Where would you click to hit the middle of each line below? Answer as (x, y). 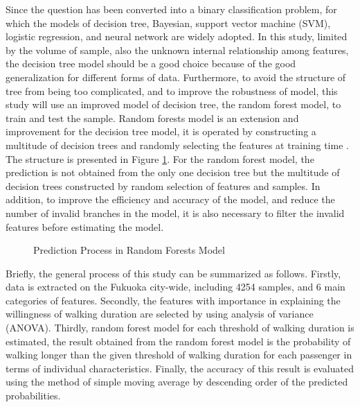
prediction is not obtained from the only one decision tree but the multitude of (173, 172)
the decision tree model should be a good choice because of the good (151, 63)
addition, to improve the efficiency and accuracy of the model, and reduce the (170, 199)
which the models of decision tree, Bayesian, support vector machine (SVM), (168, 23)
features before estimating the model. (85, 226)
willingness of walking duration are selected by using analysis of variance (160, 314)
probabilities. (33, 396)
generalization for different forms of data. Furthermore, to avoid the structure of (176, 77)
